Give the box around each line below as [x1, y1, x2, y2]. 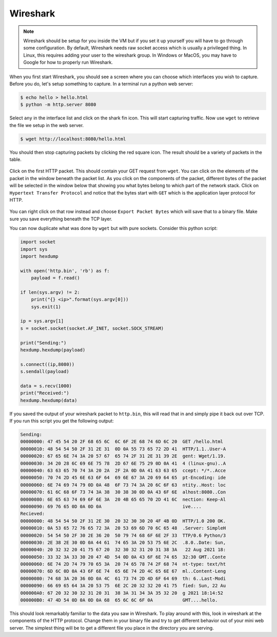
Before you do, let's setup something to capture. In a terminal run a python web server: [9, 80, 193, 87]
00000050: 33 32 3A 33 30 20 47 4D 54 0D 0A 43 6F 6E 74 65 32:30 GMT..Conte [20, 554, 226, 560]
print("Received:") [20, 390, 69, 396]
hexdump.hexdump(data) [20, 397, 77, 403]
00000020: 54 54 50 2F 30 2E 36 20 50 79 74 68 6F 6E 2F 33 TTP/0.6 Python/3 [20, 533, 226, 538]
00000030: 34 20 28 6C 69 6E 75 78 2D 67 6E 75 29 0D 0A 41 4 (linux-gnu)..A [20, 461, 226, 466]
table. [9, 156, 22, 162]
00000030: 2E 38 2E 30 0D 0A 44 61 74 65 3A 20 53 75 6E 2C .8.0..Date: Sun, [20, 539, 226, 545]
